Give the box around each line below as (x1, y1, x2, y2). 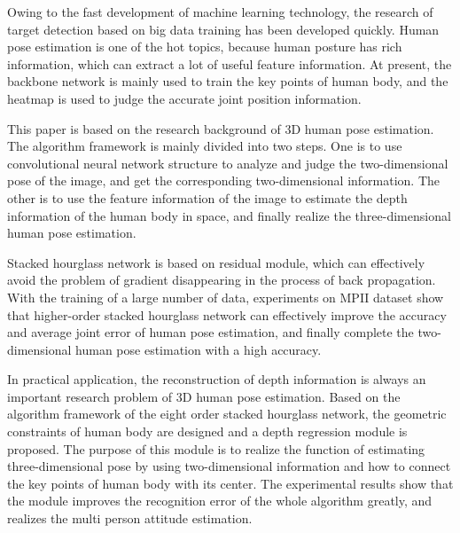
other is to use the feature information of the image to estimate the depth (7, 188, 408, 207)
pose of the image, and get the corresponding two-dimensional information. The (7, 171, 441, 190)
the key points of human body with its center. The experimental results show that (7, 474, 454, 492)
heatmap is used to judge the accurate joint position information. (7, 89, 362, 107)
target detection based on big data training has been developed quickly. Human (7, 20, 440, 38)
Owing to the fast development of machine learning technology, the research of (7, 3, 433, 20)
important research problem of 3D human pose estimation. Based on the (7, 387, 401, 405)
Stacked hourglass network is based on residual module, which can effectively (7, 253, 425, 271)
